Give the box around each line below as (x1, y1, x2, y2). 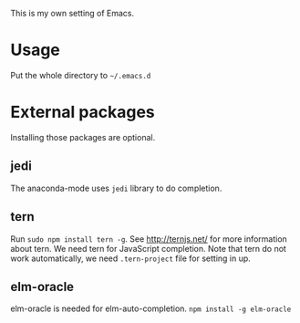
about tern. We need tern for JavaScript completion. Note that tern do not (10, 243, 286, 254)
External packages (10, 102, 156, 122)
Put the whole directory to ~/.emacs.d (10, 69, 151, 80)
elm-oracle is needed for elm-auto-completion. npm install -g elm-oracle (10, 303, 292, 314)
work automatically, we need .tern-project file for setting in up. (10, 253, 252, 264)
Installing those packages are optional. (10, 131, 156, 142)
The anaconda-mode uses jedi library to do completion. (10, 182, 222, 193)
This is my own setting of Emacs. (10, 8, 135, 18)
